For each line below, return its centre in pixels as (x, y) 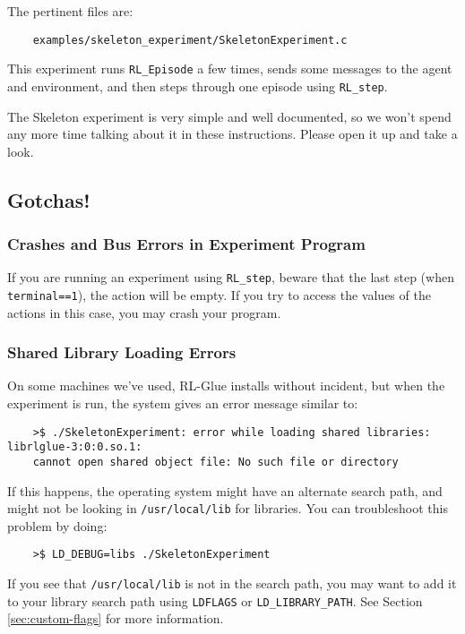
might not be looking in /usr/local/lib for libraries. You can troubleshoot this (228, 508)
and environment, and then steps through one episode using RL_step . (198, 86)
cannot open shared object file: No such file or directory (215, 462)
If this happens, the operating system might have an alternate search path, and (225, 490)
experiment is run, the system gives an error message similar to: (183, 403)
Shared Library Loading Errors (122, 352)
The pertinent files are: (70, 11)
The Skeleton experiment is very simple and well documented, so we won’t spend (229, 116)
